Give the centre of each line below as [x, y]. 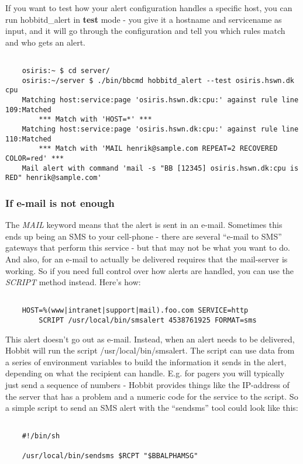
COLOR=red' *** [35, 158]
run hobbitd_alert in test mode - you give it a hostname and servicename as [144, 19]
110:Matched [28, 139]
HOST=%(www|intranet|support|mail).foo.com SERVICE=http [135, 311]
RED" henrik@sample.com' [54, 178]
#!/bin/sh [41, 436]
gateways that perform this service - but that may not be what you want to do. [148, 247]
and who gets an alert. [46, 42]
